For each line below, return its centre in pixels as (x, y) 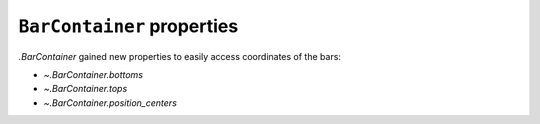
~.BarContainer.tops (85, 89)
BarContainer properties (128, 26)
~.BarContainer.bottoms (93, 74)
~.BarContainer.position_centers (110, 102)
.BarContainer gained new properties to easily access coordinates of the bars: (180, 56)
